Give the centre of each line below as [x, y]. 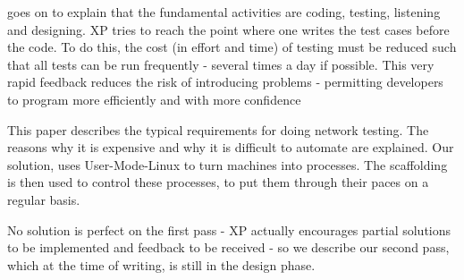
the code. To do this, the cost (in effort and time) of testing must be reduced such [232, 47]
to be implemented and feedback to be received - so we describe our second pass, [228, 247]
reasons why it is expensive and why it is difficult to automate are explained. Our [231, 147]
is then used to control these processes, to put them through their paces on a [218, 182]
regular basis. [44, 199]
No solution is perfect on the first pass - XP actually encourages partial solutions [229, 229]
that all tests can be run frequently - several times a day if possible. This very [221, 64]
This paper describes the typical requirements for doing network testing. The [218, 129]
